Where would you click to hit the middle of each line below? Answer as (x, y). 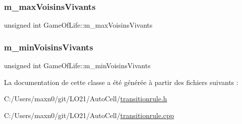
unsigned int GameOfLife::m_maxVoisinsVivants (78, 25)
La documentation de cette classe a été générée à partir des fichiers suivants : (121, 82)
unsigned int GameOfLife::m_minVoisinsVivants (77, 65)
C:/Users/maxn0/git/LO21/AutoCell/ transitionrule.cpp (89, 115)
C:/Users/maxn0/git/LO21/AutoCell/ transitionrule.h (86, 99)
